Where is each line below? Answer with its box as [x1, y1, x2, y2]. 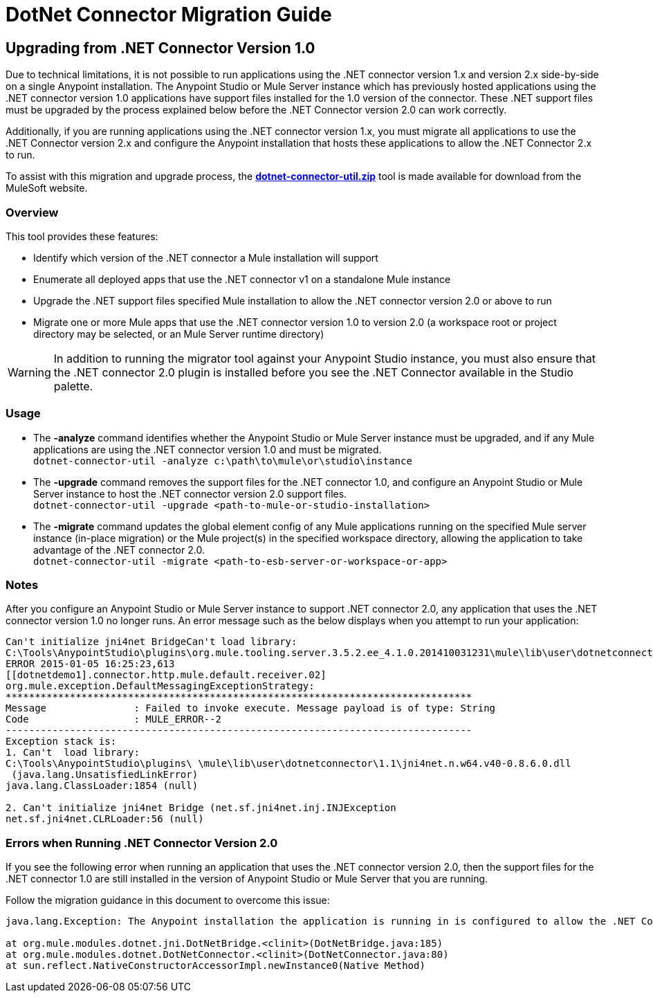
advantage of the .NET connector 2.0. [33, 543, 205, 556]
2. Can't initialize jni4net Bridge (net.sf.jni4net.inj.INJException [6, 802, 396, 814]
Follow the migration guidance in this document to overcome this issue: [6, 894, 330, 907]
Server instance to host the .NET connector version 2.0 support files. [33, 487, 347, 500]
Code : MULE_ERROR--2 [6, 714, 221, 725]
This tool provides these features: [6, 230, 158, 242]
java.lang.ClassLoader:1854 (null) [6, 780, 199, 792]
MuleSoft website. [6, 182, 88, 194]
